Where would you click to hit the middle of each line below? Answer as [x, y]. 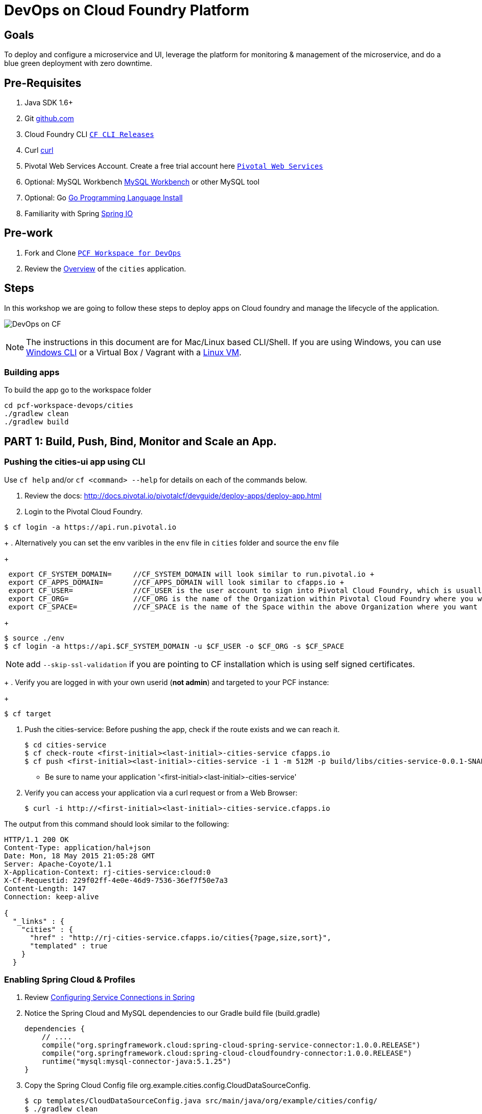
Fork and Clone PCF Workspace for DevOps [103, 253]
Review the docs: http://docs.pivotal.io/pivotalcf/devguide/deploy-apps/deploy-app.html [173, 495]
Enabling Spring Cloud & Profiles [70, 980]
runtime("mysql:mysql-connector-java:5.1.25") [136, 1062]
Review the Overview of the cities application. [105, 268]
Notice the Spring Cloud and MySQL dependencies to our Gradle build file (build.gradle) [172, 1013]
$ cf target [28, 713]
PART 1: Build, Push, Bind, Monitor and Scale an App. [141, 441]
